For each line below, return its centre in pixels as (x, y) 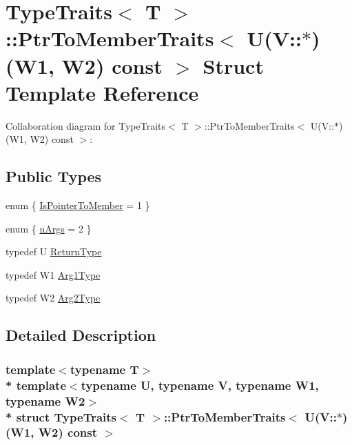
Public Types (54, 176)
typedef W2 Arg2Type (53, 298)
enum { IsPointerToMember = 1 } (78, 205)
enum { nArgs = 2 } (49, 228)
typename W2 (45, 400)
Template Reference (102, 92)
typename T (104, 369)
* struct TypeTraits (61, 416)
